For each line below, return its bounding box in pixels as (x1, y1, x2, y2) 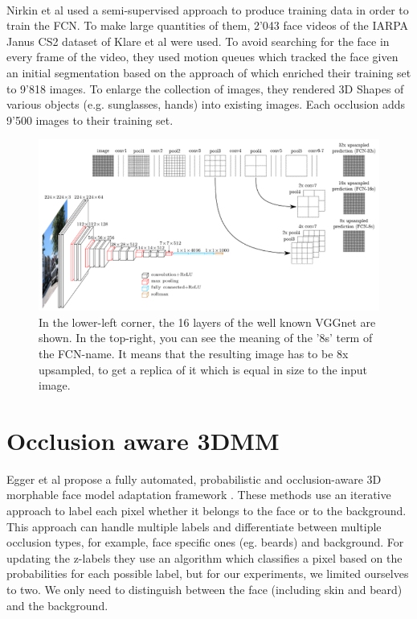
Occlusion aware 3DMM (6, 423, 280, 456)
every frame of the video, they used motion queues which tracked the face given (6, 48, 399, 65)
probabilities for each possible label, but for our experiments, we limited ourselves (6, 565, 409, 582)
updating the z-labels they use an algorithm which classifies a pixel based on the (6, 549, 403, 566)
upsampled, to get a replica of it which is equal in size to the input (39, 361, 367, 378)
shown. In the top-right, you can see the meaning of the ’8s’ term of (39, 329, 373, 346)
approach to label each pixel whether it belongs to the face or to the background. (6, 502, 407, 519)
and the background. (6, 596, 108, 613)
